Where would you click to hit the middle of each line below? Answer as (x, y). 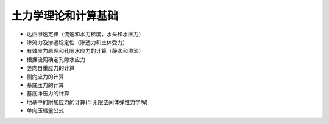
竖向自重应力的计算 (51, 68)
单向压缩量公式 (45, 111)
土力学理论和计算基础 (65, 16)
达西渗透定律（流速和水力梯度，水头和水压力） (85, 34)
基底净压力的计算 (48, 94)
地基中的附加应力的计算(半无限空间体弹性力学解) (87, 102)
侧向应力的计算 (45, 77)
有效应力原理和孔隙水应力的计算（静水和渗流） (85, 51)
